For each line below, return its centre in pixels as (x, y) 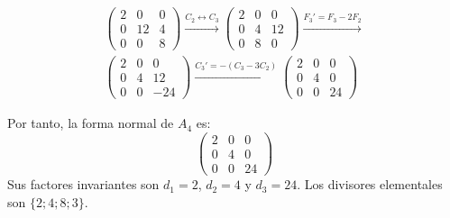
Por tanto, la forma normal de (91, 123)
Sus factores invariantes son (83, 184)
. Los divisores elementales (370, 184)
